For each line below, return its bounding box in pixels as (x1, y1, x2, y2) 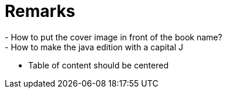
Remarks (5, 1, 76, 21)
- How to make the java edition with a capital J (5, 42, 184, 52)
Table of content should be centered (28, 60, 169, 70)
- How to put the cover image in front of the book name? (5, 32, 222, 42)
